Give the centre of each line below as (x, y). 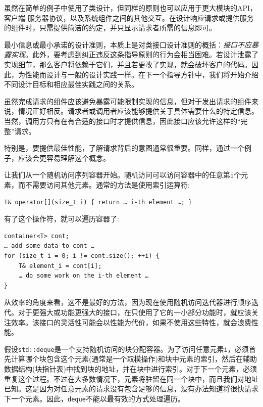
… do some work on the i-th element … (84, 276)
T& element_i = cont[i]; (60, 266)
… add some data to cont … (49, 246)
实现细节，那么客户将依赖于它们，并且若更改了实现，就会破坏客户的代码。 (128, 64)
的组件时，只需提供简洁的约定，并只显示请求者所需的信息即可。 (110, 28)
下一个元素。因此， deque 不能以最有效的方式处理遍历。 (94, 398)
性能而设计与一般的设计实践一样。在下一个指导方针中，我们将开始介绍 (142, 74)
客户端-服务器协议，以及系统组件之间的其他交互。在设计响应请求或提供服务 (129, 17)
